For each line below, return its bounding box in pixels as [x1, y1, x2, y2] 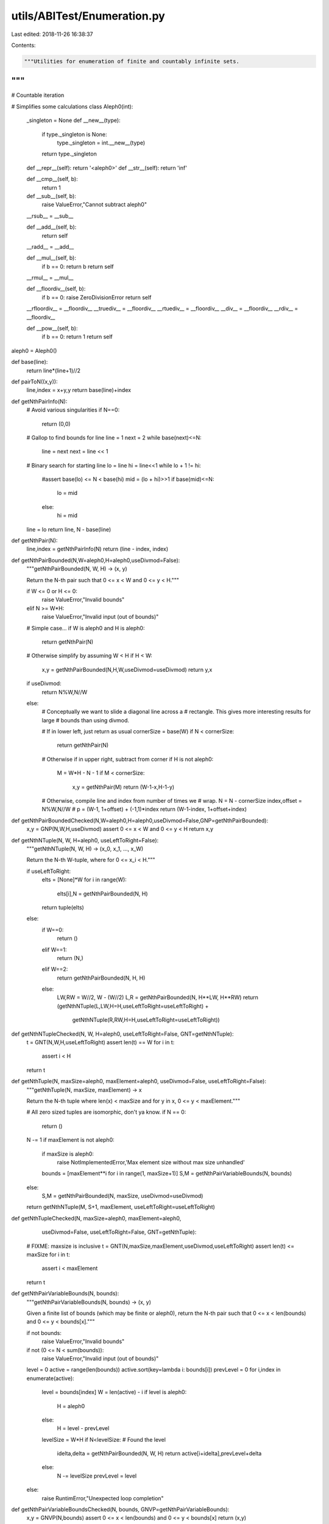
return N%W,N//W [41, 688, 88, 696]
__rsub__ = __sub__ [26, 212, 74, 219]
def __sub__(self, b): [26, 192, 76, 199]
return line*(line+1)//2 [26, 366, 80, 374]
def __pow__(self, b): [26, 325, 78, 332]
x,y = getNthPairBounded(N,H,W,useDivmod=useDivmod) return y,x [41, 666, 213, 673]
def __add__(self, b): [26, 223, 77, 231]
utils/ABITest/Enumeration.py [11, 9, 166, 23]
